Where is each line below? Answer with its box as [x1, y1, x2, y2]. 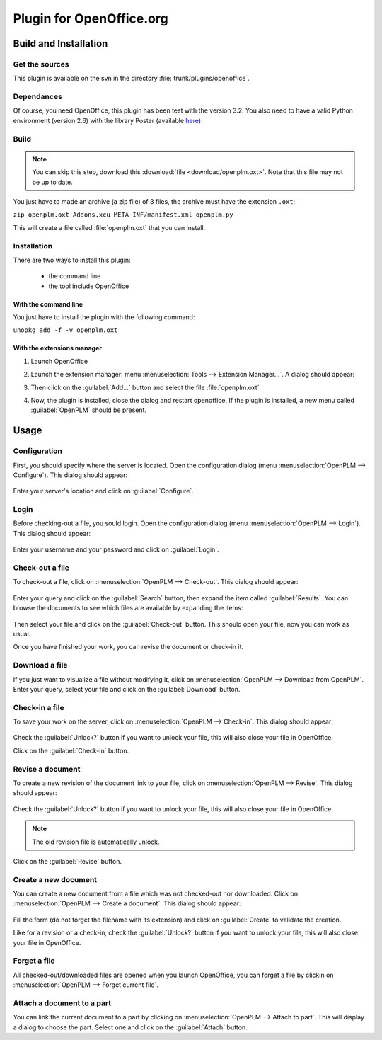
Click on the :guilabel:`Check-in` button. [13, 746, 129, 755]
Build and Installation [13, 38, 108, 50]
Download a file [13, 661, 68, 670]
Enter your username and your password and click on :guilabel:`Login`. [13, 545, 219, 554]
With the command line [13, 299, 83, 308]
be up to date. [32, 178, 74, 186]
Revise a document [13, 764, 81, 774]
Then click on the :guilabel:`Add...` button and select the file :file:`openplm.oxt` [30, 383, 260, 392]
